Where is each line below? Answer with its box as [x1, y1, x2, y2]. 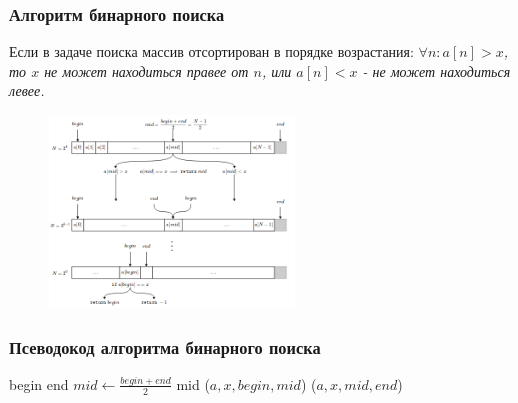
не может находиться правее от [44, 60, 249, 81]
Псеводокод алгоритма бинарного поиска [9, 334, 321, 359]
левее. [9, 80, 45, 101]
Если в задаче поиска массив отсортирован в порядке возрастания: [9, 41, 414, 62]
